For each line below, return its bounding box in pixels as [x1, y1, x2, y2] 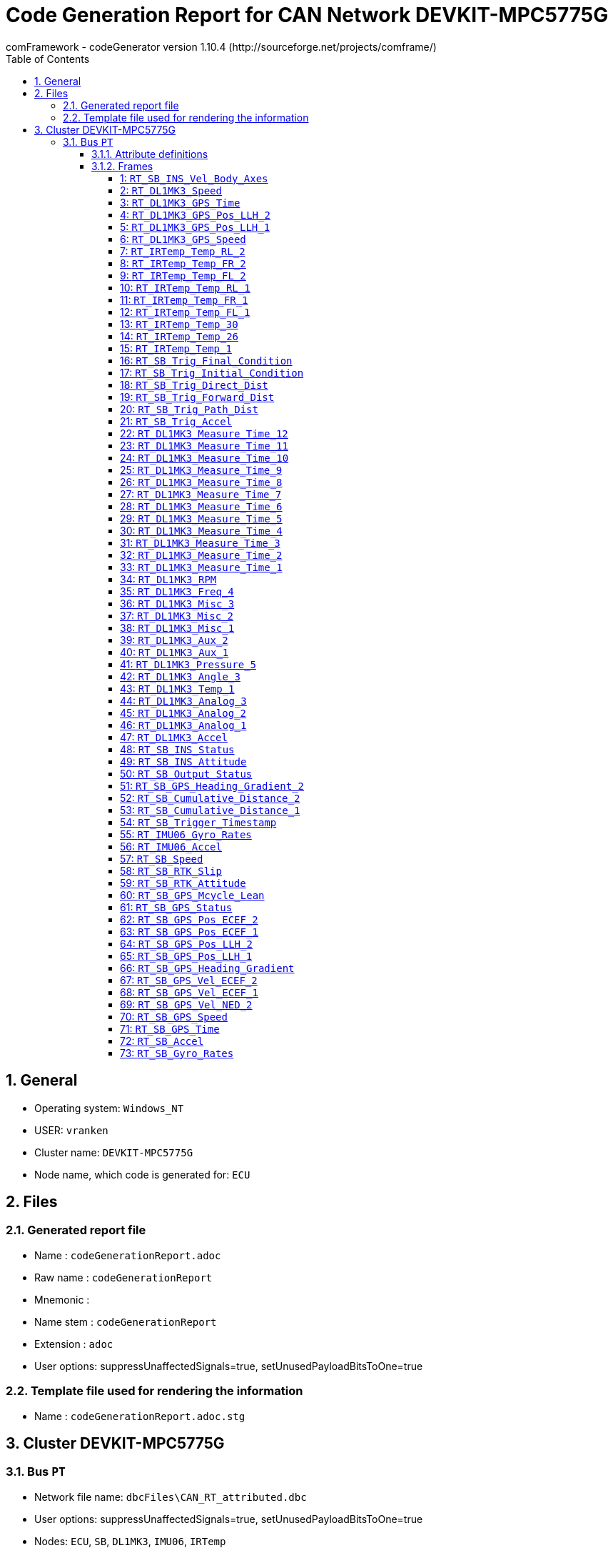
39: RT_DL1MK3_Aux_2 [120, 633, 228, 646]
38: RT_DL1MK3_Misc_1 [120, 621, 235, 634]
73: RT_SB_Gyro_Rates [120, 1046, 234, 1059]
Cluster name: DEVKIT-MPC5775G [34, 1146, 193, 1158]
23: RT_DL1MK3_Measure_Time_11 [120, 439, 288, 452]
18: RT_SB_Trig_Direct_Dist [120, 378, 268, 391]
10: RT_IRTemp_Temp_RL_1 [120, 281, 250, 294]
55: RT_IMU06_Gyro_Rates [120, 828, 252, 840]
